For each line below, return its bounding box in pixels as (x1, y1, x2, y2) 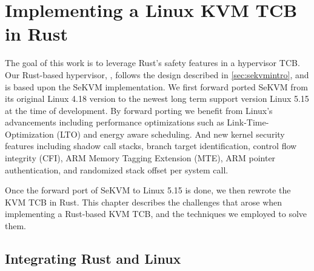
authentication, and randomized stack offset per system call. (5, 163, 229, 176)
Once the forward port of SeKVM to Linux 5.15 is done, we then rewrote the (5, 184, 291, 196)
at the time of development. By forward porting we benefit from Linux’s (5, 104, 273, 116)
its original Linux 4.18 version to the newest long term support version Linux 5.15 (5, 92, 309, 105)
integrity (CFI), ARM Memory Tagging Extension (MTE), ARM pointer (5, 152, 276, 164)
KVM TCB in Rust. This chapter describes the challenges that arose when (5, 195, 282, 208)
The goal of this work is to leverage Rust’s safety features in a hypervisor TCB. (5, 56, 300, 69)
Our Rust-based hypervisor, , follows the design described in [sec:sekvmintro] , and (5, 68, 309, 81)
